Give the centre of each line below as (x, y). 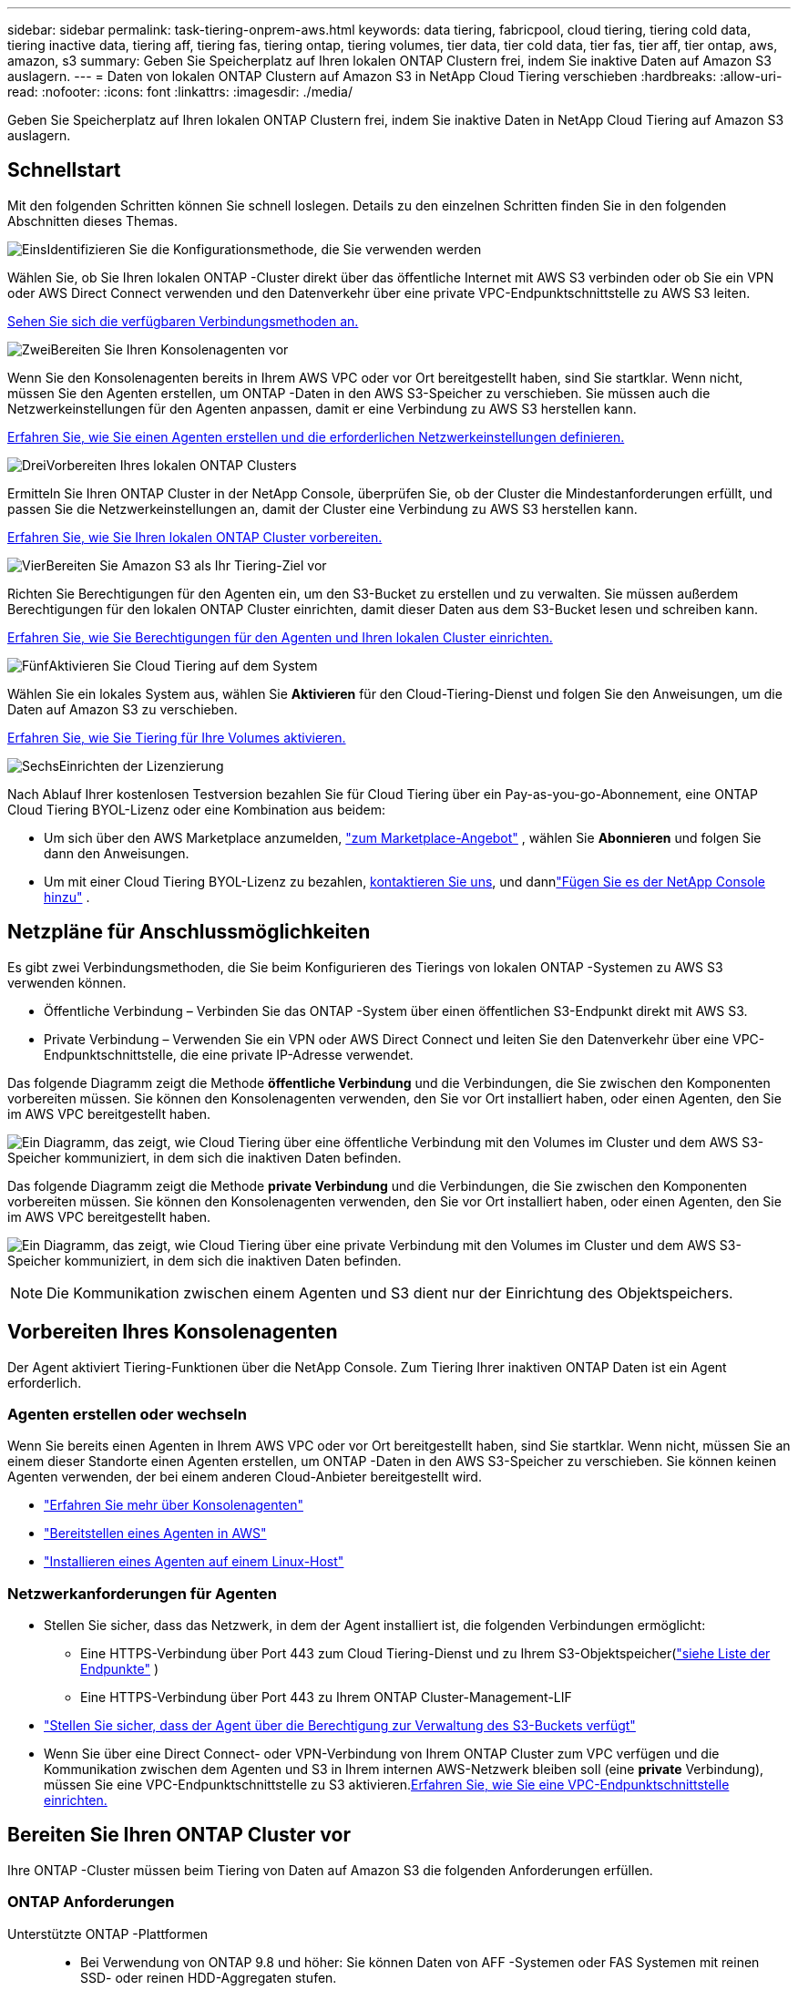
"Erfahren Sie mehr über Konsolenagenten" (174, 1505)
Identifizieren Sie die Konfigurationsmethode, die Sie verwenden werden (264, 249)
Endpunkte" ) (120, 1669)
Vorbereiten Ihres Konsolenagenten (173, 1332)
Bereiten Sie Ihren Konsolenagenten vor (169, 349)
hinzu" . (67, 897)
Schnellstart (64, 170)
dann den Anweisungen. (117, 853)
